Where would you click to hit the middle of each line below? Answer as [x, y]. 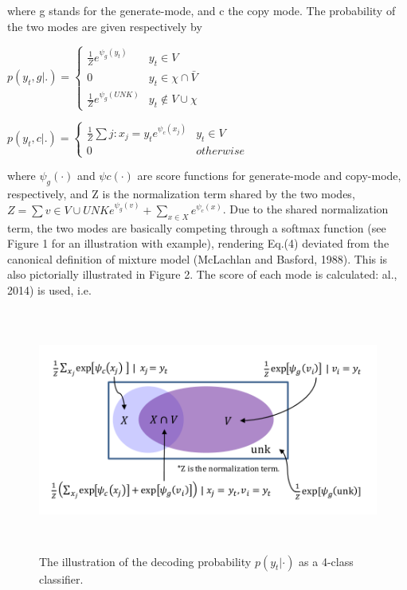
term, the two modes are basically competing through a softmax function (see [197, 227]
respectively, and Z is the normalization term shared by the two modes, [181, 193]
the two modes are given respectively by [105, 26]
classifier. [61, 578]
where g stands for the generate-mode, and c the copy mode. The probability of [202, 10]
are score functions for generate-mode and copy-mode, [269, 176]
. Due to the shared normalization [305, 209]
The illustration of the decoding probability [145, 561]
